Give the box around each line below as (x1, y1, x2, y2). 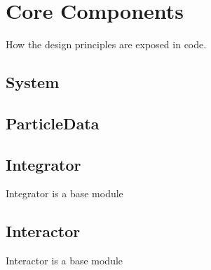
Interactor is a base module (6, 253, 123, 268)
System (6, 71, 60, 93)
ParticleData (6, 112, 100, 134)
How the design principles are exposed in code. (6, 37, 207, 52)
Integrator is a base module (6, 186, 123, 201)
